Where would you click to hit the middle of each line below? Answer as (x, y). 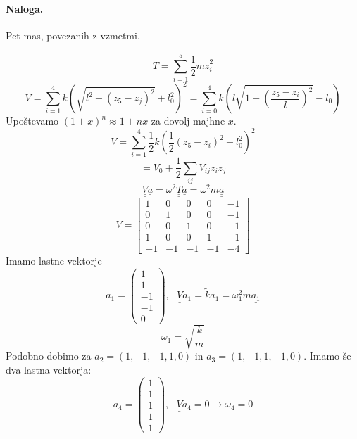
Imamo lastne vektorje (54, 260)
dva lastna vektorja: (49, 369)
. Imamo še (327, 356)
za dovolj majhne (188, 121)
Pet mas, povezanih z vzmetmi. (73, 35)
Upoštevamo (32, 121)
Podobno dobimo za (49, 356)
